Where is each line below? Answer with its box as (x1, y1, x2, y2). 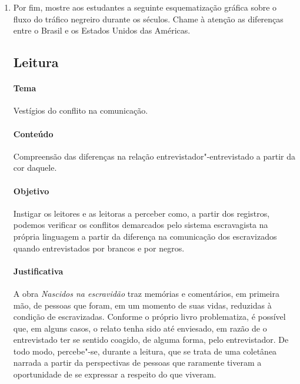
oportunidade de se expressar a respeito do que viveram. (13, 368, 216, 380)
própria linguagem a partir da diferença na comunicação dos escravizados (13, 230, 277, 242)
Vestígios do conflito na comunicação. (13, 104, 148, 117)
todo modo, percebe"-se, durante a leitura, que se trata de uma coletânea (13, 345, 277, 357)
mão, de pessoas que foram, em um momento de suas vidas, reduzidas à (13, 299, 272, 311)
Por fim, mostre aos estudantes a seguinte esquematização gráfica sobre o (13, 1, 277, 13)
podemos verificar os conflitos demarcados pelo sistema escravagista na (13, 219, 268, 231)
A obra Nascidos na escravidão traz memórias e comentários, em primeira (13, 287, 279, 299)
